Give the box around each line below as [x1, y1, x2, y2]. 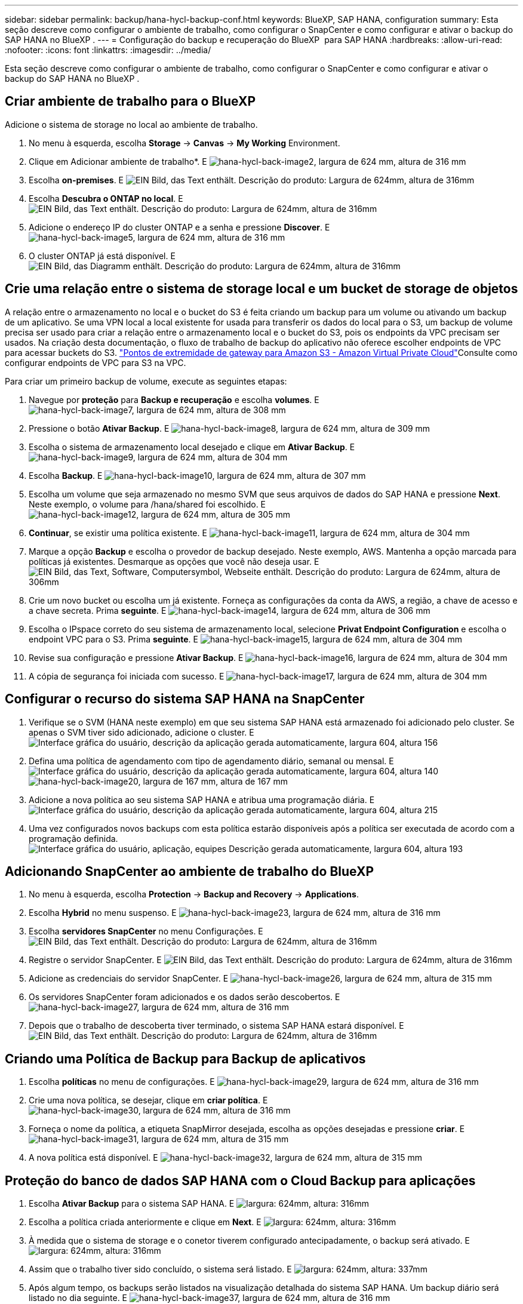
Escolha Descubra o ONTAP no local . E [29, 193, 183, 204]
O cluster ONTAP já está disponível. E [29, 250, 176, 261]
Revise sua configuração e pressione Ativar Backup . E [29, 652, 244, 663]
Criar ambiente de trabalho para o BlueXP [5, 94, 256, 109]
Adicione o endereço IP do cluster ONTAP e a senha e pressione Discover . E [29, 222, 330, 232]
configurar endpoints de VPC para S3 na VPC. [5, 357, 186, 368]
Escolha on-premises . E [29, 174, 124, 185]
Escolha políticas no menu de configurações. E [29, 1077, 215, 1087]
